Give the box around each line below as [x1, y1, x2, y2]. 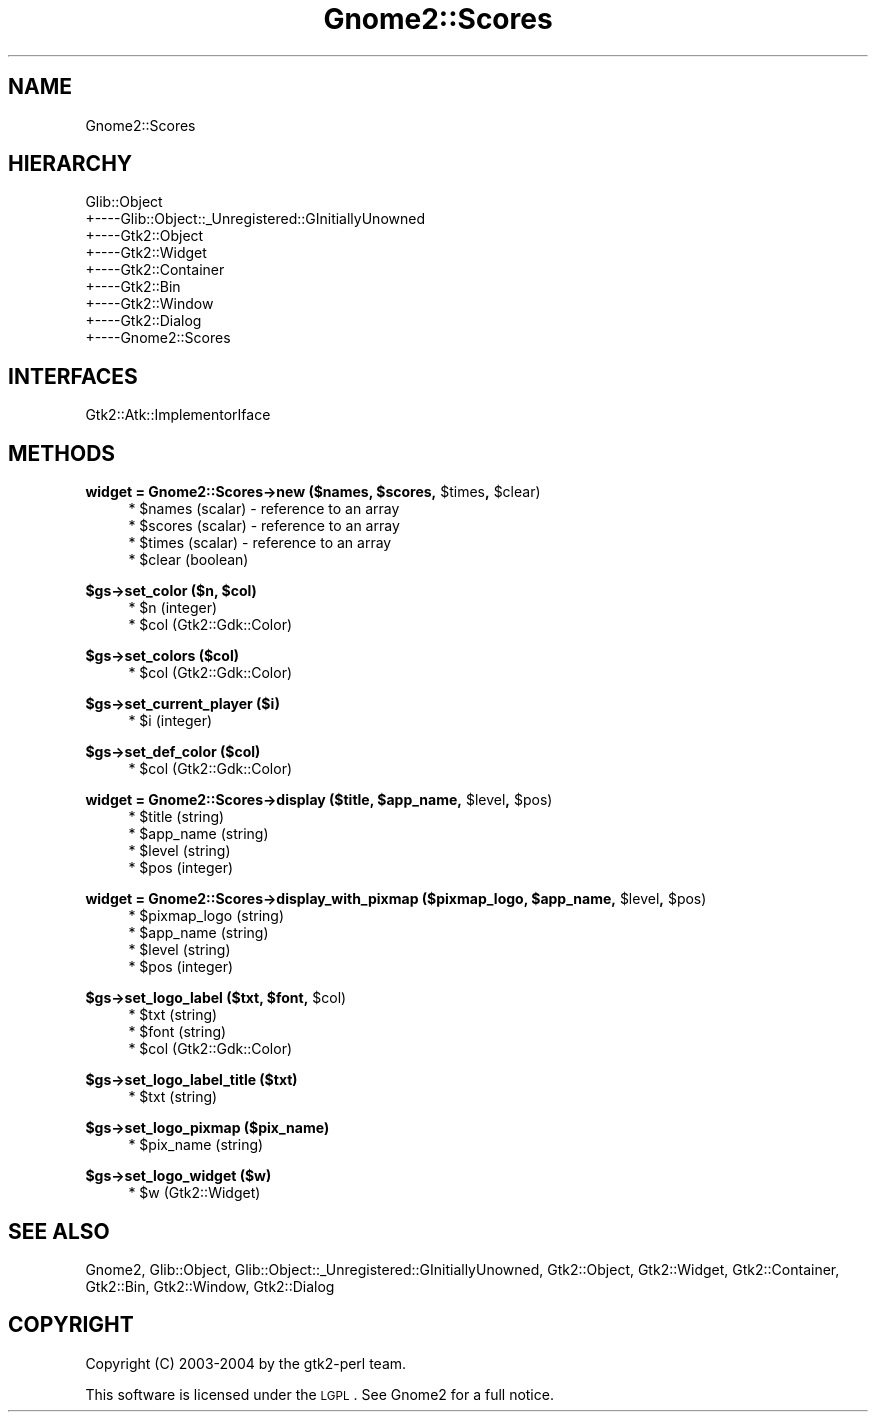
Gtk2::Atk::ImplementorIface [85, 406, 271, 424]
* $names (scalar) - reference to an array [128, 500, 400, 518]
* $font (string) [128, 1023, 227, 1041]
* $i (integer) [128, 712, 213, 730]
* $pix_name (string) [128, 1136, 264, 1154]
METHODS [8, 440, 116, 466]
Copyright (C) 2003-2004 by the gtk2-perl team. [85, 1354, 407, 1372]
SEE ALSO [8, 1218, 110, 1244]
